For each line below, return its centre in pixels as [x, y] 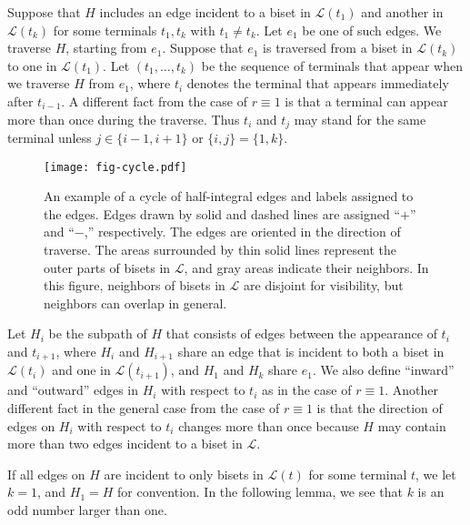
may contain [412, 425]
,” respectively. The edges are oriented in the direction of [242, 232]
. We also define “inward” [383, 370]
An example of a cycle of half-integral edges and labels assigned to [229, 196]
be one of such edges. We [372, 30]
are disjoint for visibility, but [324, 285]
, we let [436, 474]
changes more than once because [269, 425]
